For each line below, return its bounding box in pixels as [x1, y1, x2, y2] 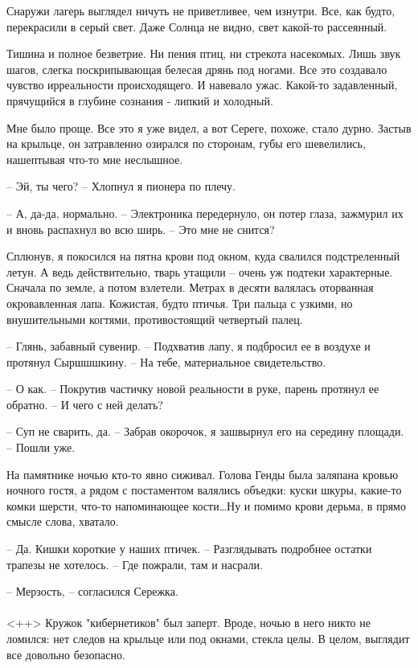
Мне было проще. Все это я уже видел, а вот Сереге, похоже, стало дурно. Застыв [6, 119, 412, 136]
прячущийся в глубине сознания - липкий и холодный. [6, 92, 273, 109]
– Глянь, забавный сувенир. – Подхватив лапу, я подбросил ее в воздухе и [6, 338, 371, 354]
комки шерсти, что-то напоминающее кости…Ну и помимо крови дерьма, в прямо [6, 497, 406, 514]
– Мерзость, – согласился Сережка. [6, 583, 178, 600]
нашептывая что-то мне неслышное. [6, 150, 183, 167]
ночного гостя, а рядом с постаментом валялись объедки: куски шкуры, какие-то [6, 482, 402, 498]
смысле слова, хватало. [6, 513, 119, 530]
